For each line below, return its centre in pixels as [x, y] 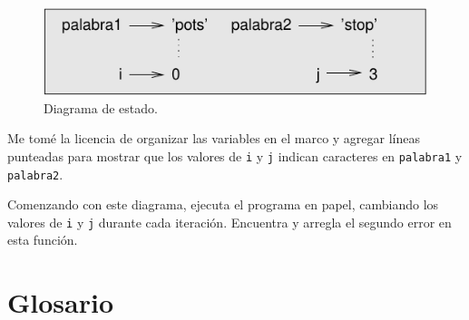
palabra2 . [35, 174]
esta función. [43, 240]
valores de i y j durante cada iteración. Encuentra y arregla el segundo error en [230, 222]
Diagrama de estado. [101, 107]
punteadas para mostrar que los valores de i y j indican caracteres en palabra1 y [235, 155]
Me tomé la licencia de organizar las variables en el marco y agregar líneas [214, 138]
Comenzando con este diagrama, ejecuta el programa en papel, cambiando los [223, 204]
